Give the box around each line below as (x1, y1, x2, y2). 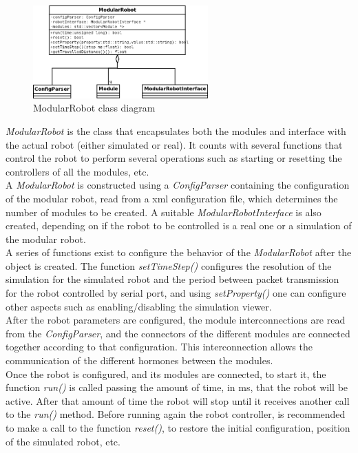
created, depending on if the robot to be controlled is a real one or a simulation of (6, 218, 352, 233)
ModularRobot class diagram (33, 101, 156, 115)
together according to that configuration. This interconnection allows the (6, 339, 313, 354)
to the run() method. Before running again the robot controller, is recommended (6, 407, 346, 421)
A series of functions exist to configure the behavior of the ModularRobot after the (6, 245, 352, 260)
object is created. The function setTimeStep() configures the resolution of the (6, 258, 332, 273)
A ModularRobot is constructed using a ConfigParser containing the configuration (6, 178, 350, 192)
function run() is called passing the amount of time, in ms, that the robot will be (6, 380, 348, 394)
